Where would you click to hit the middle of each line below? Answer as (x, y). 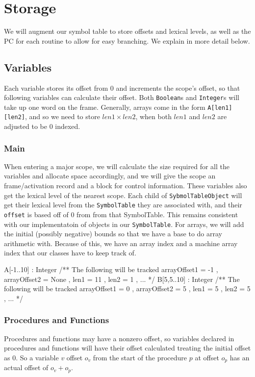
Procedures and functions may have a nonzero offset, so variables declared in (119, 338)
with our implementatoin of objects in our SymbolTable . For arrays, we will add (124, 224)
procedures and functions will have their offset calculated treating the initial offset (127, 348)
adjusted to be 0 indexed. (42, 126)
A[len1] (220, 108)
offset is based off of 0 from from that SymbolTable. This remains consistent (121, 214)
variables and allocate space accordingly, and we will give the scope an (110, 176)
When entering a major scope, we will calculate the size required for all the (117, 166)
